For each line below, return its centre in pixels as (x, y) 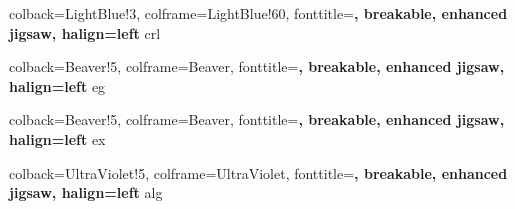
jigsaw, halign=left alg (86, 192)
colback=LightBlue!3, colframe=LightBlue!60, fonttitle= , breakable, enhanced (258, 13)
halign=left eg (57, 85)
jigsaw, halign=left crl (85, 32)
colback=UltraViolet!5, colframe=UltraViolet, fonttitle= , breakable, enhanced (258, 172)
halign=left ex (57, 138)
